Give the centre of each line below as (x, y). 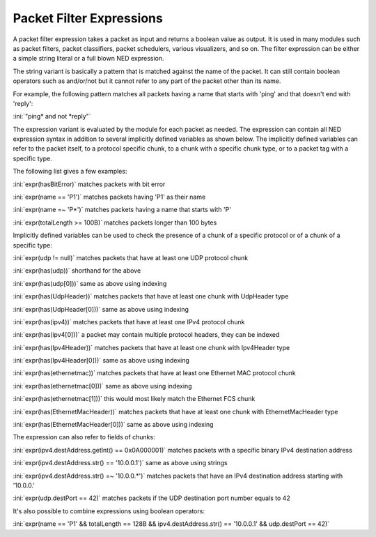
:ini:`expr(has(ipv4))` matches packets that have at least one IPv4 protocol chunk (129, 322)
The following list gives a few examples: (70, 172)
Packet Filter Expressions (88, 18)
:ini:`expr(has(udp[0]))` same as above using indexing (90, 283)
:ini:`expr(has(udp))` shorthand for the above (77, 271)
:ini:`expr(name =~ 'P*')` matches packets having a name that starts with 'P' (122, 210)
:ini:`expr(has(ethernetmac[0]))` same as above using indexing (102, 386)
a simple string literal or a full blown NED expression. (88, 59)
